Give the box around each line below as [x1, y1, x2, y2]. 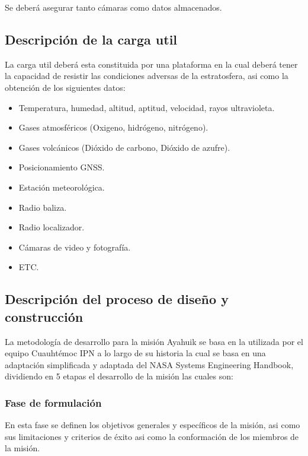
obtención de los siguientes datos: [5, 81, 126, 93]
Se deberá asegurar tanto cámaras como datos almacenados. [5, 1, 222, 13]
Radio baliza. [18, 201, 67, 213]
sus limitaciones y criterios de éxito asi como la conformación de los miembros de [5, 430, 299, 442]
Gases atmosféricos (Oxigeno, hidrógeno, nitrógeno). [18, 121, 208, 134]
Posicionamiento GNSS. [18, 161, 105, 173]
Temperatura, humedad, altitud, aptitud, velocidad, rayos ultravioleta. [18, 101, 275, 113]
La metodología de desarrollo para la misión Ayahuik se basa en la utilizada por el [5, 335, 303, 347]
